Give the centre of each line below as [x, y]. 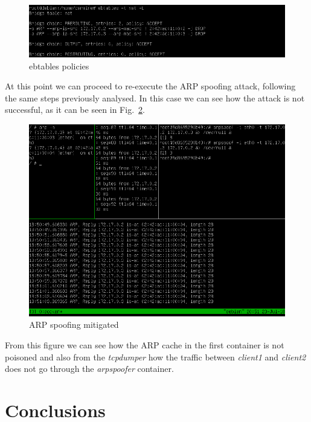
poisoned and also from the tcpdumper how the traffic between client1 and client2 [155, 356]
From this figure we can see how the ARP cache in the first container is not [145, 345]
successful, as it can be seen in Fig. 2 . [75, 110]
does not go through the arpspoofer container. [89, 369]
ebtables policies [59, 66]
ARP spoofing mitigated [74, 324]
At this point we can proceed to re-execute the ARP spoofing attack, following [150, 86]
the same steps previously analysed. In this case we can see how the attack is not [155, 98]
